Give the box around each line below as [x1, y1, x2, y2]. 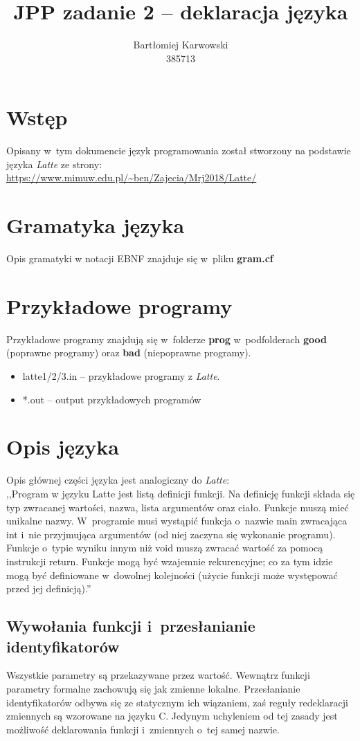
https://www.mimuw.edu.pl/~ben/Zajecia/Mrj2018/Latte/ [6, 170, 257, 185]
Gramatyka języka [6, 211, 185, 239]
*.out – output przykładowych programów [22, 392, 201, 406]
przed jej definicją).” [6, 581, 91, 596]
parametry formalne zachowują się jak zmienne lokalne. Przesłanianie [6, 681, 300, 695]
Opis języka [6, 432, 119, 461]
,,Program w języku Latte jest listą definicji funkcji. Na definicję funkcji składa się [6, 486, 355, 500]
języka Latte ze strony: [6, 156, 102, 171]
